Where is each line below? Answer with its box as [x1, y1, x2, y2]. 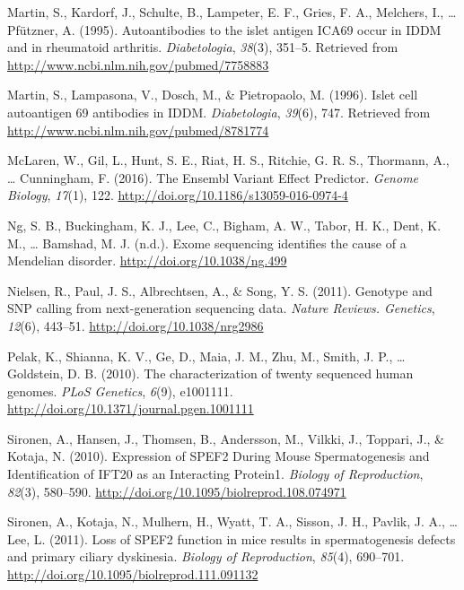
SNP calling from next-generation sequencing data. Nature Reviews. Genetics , [7, 299, 435, 317]
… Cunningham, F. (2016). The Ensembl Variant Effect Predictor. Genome [7, 168, 419, 187]
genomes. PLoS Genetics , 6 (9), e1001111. [7, 381, 233, 400]
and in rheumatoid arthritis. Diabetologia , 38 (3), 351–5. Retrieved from [7, 38, 398, 56]
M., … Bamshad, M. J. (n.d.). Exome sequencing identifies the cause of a [7, 233, 407, 252]
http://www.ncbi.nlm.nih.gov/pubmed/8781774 [7, 120, 269, 139]
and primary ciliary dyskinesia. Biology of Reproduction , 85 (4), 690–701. [7, 547, 405, 566]
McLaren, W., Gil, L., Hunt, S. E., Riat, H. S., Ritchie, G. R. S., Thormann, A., [7, 151, 450, 169]
